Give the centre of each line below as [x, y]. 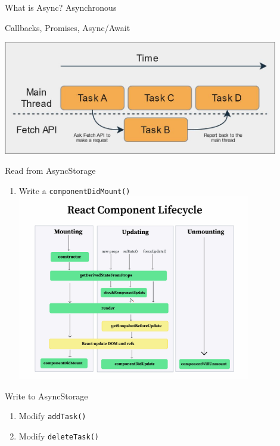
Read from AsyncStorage [50, 170]
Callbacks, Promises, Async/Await [68, 27]
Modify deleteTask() [59, 436]
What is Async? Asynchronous [61, 7]
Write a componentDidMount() [74, 190]
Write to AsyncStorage [46, 396]
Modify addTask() [52, 416]
